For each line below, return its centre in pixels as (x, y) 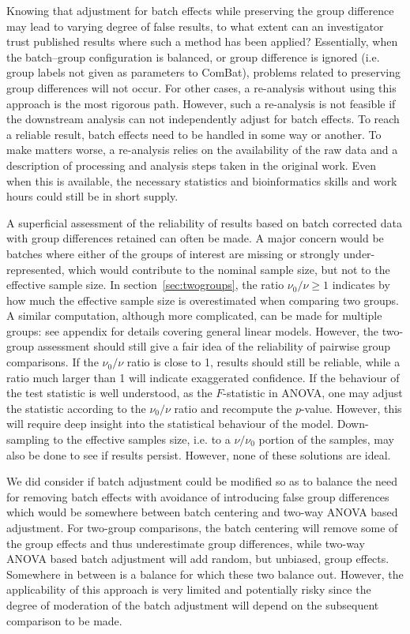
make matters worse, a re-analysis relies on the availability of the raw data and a (202, 150)
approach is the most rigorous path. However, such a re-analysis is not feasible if (201, 103)
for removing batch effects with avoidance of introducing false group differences (198, 496)
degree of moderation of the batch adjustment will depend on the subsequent (193, 604)
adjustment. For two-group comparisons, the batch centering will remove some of (202, 527)
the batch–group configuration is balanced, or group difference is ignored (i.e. (193, 56)
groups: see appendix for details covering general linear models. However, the (193, 330)
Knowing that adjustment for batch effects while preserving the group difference (200, 10)
